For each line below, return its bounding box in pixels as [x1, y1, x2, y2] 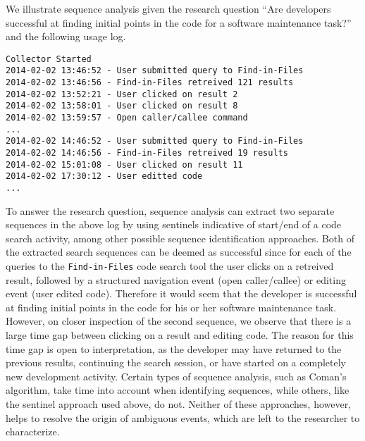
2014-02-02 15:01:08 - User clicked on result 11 [6, 159, 243, 170]
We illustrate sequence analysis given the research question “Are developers [6, 1, 331, 15]
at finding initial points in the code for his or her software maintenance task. [6, 299, 337, 314]
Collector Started [6, 54, 92, 64]
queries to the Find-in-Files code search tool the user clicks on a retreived [6, 259, 334, 273]
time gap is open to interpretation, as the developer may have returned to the [6, 341, 342, 356]
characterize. [6, 424, 60, 439]
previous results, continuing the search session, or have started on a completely [6, 355, 346, 370]
